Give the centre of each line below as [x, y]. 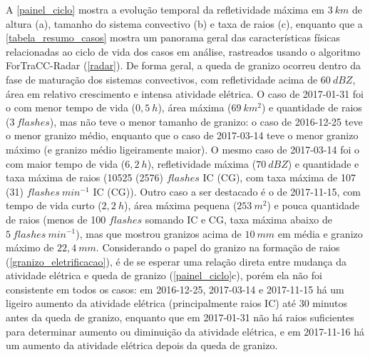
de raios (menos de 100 [56, 219]
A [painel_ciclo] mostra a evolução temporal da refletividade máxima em [165, 9]
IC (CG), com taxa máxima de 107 [279, 177]
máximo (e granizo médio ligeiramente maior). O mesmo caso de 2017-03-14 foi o [183, 149]
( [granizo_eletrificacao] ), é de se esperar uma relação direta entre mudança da [176, 261]
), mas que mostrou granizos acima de [159, 233]
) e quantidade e [323, 163]
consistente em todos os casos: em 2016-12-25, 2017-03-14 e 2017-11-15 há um [175, 289]
